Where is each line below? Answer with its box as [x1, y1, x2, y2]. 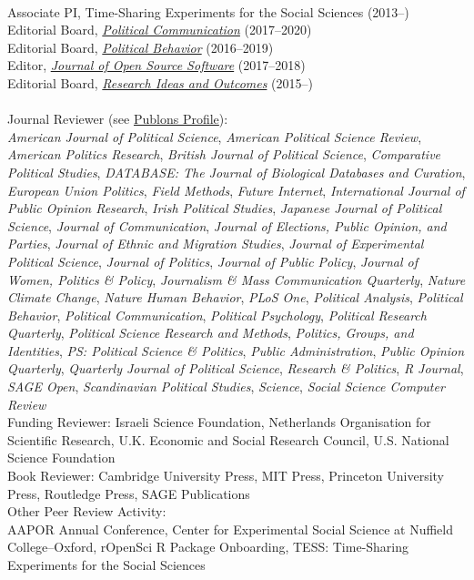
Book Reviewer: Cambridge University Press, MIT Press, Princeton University [7, 466, 445, 485]
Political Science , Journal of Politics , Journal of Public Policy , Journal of [7, 251, 418, 270]
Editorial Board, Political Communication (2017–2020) [7, 20, 312, 39]
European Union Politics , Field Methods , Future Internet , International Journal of [7, 180, 465, 199]
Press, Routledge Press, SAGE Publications [7, 483, 250, 503]
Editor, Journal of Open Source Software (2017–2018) [7, 56, 306, 75]
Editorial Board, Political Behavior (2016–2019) [7, 37, 274, 56]
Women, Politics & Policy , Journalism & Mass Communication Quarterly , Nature [7, 270, 466, 289]
